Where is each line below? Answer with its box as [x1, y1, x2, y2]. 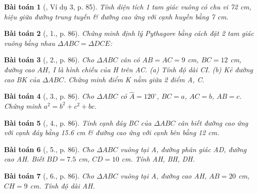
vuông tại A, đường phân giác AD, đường [120, 144, 247, 154]
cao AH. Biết [4, 154, 44, 164]
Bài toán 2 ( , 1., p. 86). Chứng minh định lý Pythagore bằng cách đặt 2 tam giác [4, 28, 254, 38]
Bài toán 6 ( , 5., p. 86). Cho [4, 144, 94, 154]
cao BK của [4, 74, 40, 84]
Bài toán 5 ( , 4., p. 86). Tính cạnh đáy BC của [4, 117, 152, 128]
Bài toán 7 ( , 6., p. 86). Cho [4, 170, 94, 181]
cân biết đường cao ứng [178, 117, 248, 128]
